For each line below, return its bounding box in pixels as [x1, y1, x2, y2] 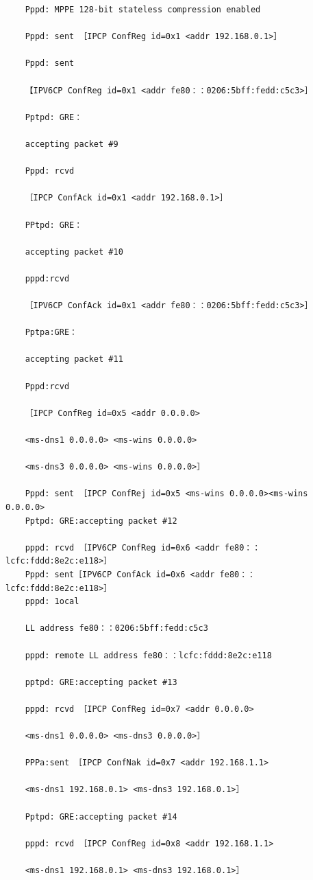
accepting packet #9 [25, 139, 118, 149]
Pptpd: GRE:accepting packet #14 [25, 811, 177, 822]
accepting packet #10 [25, 246, 123, 257]
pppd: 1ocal [25, 597, 79, 607]
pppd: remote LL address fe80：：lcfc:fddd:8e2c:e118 [25, 650, 272, 660]
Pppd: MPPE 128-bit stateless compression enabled [25, 5, 261, 14]
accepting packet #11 [25, 354, 123, 364]
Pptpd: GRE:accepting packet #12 [25, 516, 177, 526]
